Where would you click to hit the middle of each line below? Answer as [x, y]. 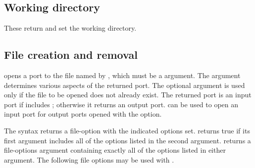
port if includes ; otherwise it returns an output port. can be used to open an [121, 104]
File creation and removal [71, 55]
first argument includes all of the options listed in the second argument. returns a [127, 140]
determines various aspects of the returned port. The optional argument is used [125, 85]
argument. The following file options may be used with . [89, 159]
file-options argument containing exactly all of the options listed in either [115, 150]
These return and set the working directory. [70, 28]
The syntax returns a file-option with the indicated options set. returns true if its [127, 130]
